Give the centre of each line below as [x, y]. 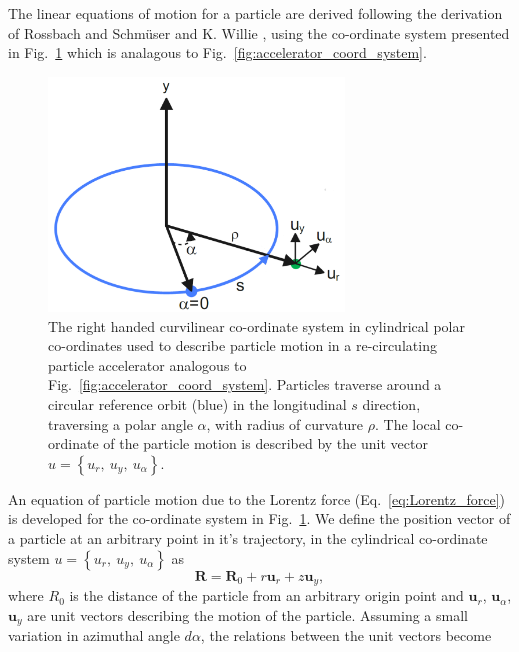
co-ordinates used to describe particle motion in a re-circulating [242, 345]
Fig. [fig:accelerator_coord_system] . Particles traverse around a [245, 384]
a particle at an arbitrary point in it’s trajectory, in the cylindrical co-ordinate [248, 538]
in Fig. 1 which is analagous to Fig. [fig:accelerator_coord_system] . [217, 52]
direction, [391, 404]
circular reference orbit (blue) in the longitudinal [197, 404]
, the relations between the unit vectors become [346, 635]
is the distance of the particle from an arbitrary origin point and [266, 595]
